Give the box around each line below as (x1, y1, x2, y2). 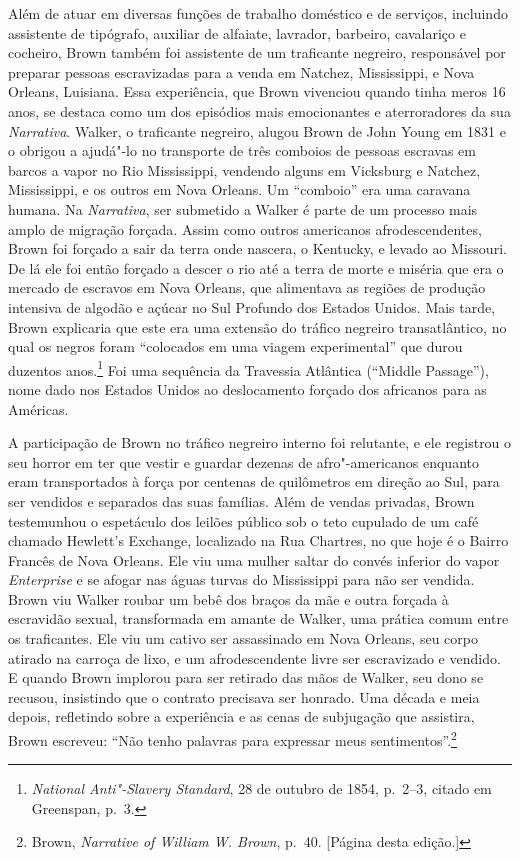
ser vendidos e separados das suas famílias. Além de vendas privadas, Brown (8, 490, 475, 511)
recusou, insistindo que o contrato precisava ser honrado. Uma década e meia (8, 686, 480, 707)
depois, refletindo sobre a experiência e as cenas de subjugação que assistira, (8, 706, 475, 727)
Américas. (8, 398, 69, 419)
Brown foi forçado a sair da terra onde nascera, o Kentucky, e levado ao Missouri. (8, 238, 507, 259)
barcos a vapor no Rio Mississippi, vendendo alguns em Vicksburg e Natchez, (8, 159, 481, 180)
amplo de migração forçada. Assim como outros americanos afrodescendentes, (8, 218, 482, 239)
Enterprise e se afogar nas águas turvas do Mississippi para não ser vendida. (8, 569, 475, 590)
